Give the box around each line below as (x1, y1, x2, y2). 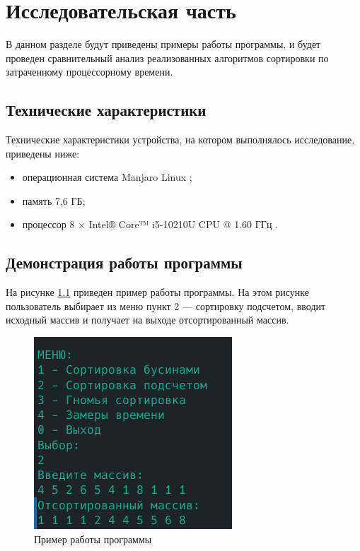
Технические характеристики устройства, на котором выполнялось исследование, (6, 132, 355, 147)
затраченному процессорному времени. (6, 64, 173, 79)
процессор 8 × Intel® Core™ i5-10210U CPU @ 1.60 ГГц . (22, 217, 278, 232)
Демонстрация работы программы (6, 251, 243, 273)
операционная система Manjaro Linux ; (22, 170, 192, 184)
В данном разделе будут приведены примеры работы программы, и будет (6, 37, 321, 52)
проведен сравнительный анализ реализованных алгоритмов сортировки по (6, 50, 329, 65)
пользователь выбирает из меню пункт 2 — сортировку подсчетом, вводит (6, 298, 326, 313)
